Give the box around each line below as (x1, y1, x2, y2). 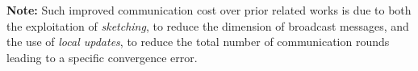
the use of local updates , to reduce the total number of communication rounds (6, 33, 390, 50)
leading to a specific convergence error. (6, 48, 198, 65)
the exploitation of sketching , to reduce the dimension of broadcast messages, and (6, 17, 409, 34)
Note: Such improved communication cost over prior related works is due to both (6, 2, 412, 18)
